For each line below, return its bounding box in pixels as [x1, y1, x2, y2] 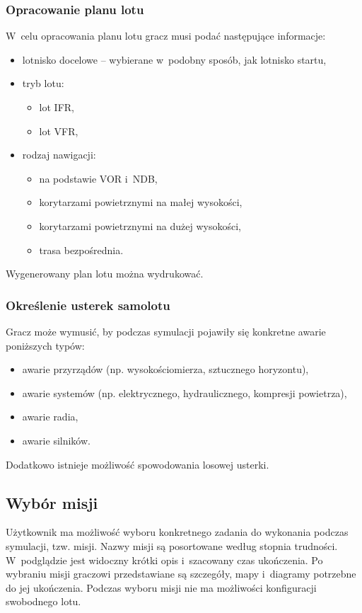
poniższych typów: [6, 338, 85, 353]
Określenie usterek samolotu [6, 296, 170, 314]
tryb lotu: [22, 76, 64, 91]
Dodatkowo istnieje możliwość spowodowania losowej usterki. [6, 457, 269, 471]
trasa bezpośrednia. [39, 242, 124, 257]
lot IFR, [39, 100, 74, 114]
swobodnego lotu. [6, 594, 81, 609]
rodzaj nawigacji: [22, 147, 96, 162]
